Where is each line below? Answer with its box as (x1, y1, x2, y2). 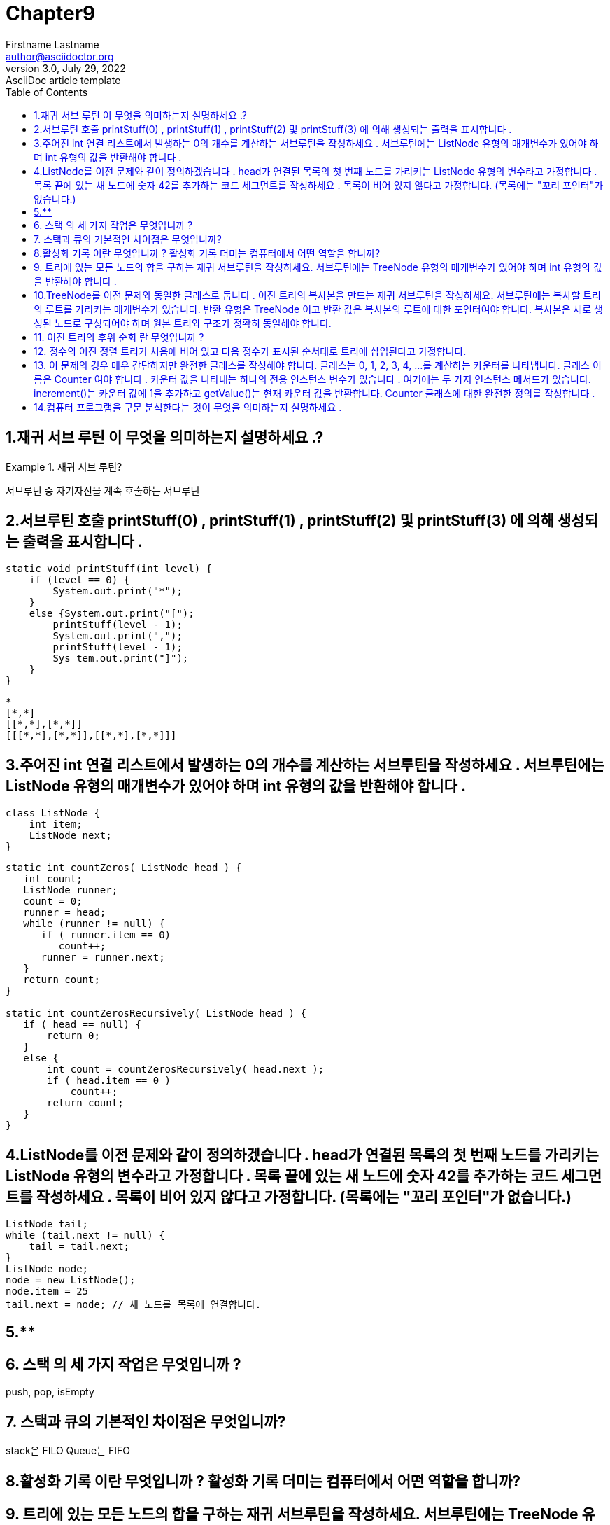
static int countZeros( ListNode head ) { (6, 862, 242, 874)
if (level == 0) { (29, 574, 130, 586)
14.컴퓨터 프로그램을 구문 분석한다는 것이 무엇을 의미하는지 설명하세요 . (34, 401, 342, 413)
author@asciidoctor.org (6, 50, 114, 62)
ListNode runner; (23, 884, 118, 896)
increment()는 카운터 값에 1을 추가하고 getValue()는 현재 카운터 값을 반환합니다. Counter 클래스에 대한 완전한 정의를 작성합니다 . (34, 387, 595, 399)
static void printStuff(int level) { (6, 563, 213, 575)
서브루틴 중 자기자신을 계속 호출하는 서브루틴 (6, 484, 200, 496)
